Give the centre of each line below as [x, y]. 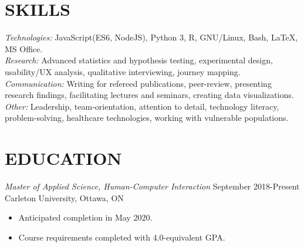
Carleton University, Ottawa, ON [64, 197]
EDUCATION [63, 158]
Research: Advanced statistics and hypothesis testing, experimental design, [139, 60]
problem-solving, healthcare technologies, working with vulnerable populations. [147, 118]
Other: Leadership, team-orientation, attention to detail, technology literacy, [142, 106]
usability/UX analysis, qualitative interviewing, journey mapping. [123, 71]
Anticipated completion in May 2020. [85, 217]
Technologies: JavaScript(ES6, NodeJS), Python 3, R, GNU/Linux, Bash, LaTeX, [151, 37]
